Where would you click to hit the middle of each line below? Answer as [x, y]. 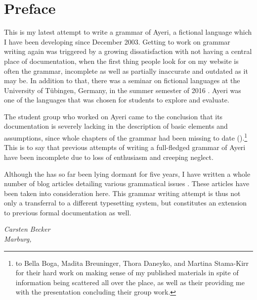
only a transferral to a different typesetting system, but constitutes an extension [126, 203]
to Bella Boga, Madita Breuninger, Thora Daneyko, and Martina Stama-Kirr [132, 263]
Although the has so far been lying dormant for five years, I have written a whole [127, 174]
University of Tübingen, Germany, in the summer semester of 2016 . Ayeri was [123, 90]
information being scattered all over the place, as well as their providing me [130, 282]
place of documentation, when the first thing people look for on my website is [121, 61]
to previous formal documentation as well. [68, 212]
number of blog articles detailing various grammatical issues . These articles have [127, 183]
